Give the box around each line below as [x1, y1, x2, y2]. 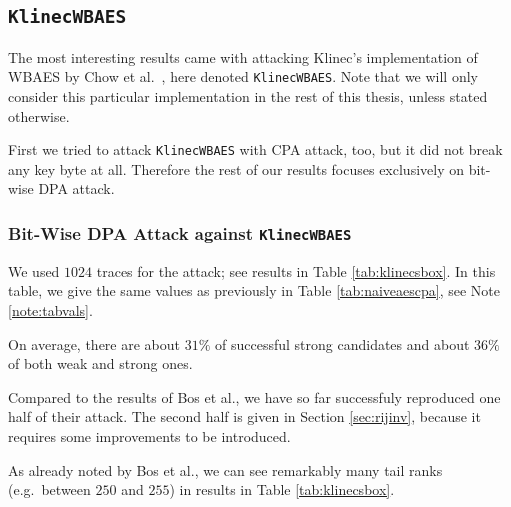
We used [8, 260, 60, 281]
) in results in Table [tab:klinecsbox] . [169, 479, 395, 500]
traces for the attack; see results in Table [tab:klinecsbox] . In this [96, 260, 496, 281]
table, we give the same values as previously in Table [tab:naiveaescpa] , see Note [8, 280, 500, 301]
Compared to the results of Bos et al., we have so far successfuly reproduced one [8, 386, 501, 407]
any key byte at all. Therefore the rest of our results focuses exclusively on [8, 158, 465, 179]
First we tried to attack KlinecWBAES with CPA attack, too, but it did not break [8, 139, 503, 160]
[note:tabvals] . [8, 300, 93, 321]
